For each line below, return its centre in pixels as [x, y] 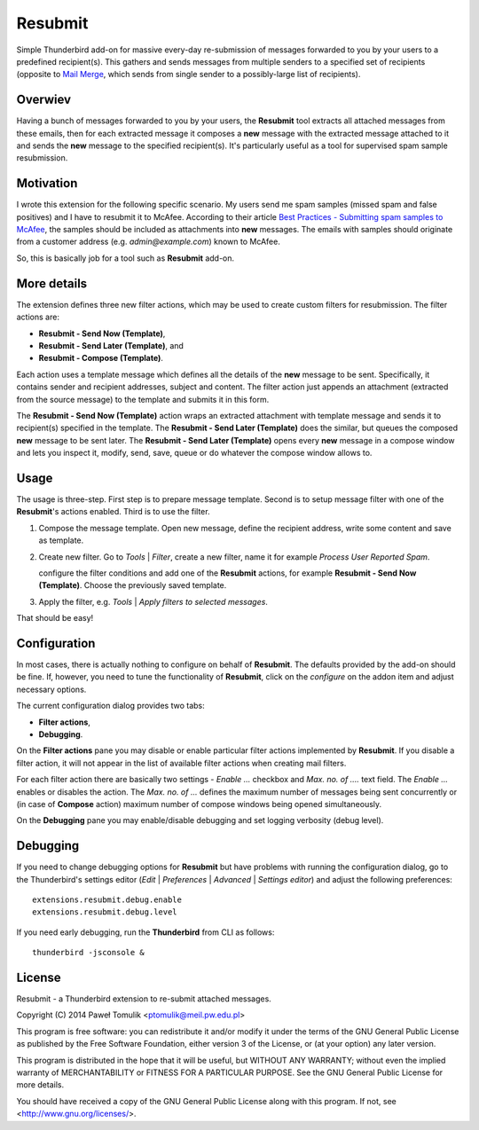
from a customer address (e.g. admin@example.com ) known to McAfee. [149, 242]
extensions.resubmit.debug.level [105, 912]
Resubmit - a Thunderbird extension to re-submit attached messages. [144, 999]
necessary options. [51, 689]
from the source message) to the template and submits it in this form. [143, 399]
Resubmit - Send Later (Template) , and [111, 345]
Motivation [47, 183]
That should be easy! [55, 618]
